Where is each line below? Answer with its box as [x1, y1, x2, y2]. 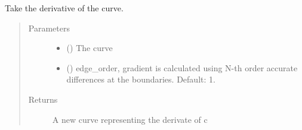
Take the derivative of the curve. [5, 2, 124, 14]
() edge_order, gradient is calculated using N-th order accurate [66, 61, 298, 74]
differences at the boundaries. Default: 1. [66, 73, 215, 85]
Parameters [28, 21, 70, 34]
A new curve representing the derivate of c [52, 113, 208, 125]
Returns [28, 93, 58, 105]
